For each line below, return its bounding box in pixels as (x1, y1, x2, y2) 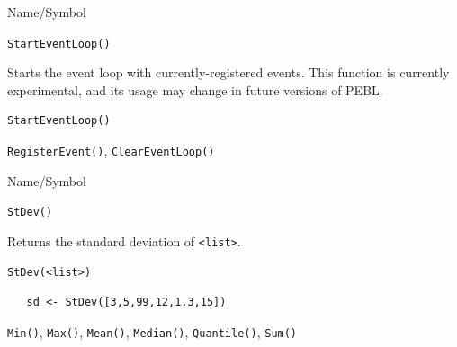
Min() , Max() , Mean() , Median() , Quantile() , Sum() (7, 322, 298, 341)
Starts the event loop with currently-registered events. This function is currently (7, 63, 450, 82)
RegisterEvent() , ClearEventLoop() (7, 141, 215, 160)
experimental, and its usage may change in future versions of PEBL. (7, 80, 383, 99)
